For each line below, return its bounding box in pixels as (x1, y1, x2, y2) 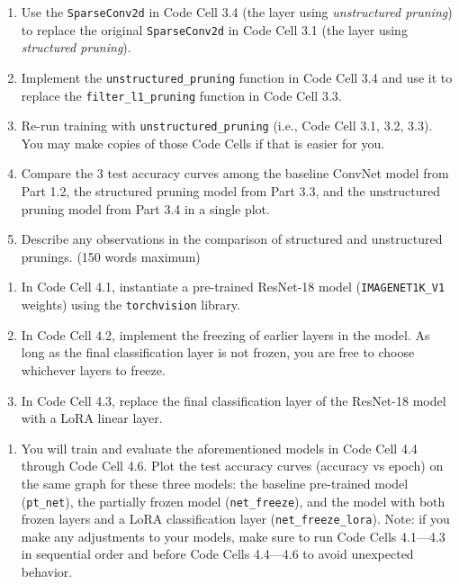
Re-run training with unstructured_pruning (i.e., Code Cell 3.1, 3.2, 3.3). (21, 116, 433, 135)
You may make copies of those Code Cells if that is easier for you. (21, 133, 385, 152)
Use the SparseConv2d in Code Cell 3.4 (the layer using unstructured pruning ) (21, 3, 453, 21)
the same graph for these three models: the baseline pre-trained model (21, 473, 409, 492)
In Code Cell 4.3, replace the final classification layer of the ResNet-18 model (21, 391, 446, 409)
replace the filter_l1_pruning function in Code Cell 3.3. (21, 85, 342, 104)
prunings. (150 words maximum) (21, 247, 201, 265)
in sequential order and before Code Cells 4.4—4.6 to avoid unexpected (21, 544, 414, 563)
